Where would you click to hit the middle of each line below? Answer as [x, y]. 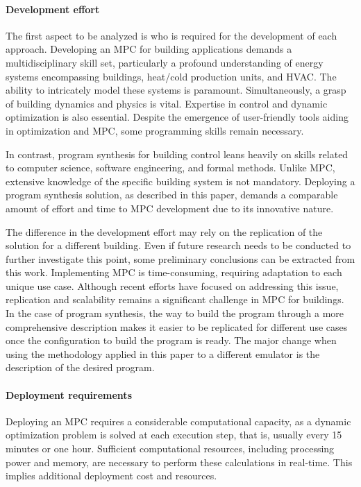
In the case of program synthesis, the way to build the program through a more [175, 313]
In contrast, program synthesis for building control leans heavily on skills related [177, 154]
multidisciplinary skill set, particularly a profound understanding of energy [165, 62]
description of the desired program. [80, 367]
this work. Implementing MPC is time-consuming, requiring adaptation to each [174, 272]
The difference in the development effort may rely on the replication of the [164, 231]
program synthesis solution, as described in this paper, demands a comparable [172, 195]
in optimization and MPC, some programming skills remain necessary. [155, 130]
